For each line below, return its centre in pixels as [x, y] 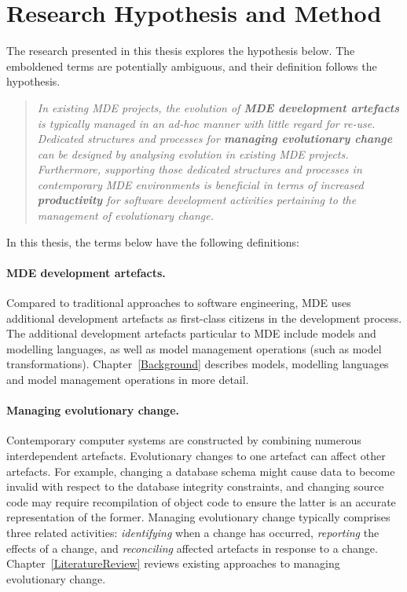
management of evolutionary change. [125, 216]
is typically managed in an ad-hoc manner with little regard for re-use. [206, 123]
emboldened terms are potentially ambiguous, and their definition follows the [192, 66]
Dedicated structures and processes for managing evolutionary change [215, 139]
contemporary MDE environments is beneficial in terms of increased [200, 184]
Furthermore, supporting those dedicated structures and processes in [200, 169]
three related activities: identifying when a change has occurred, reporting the [193, 532]
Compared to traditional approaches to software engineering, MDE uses [179, 303]
